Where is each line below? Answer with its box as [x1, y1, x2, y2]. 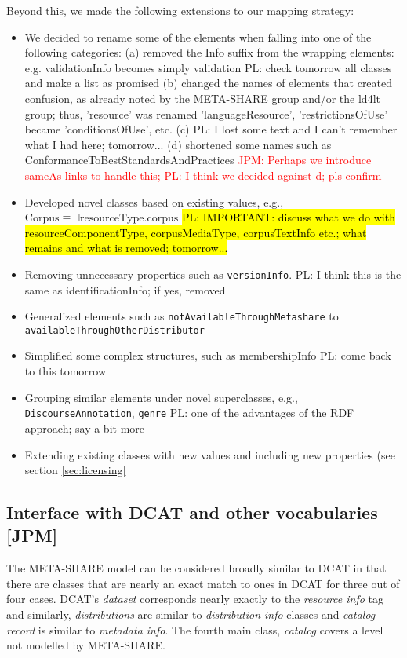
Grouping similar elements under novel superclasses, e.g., [24, 389, 298, 405]
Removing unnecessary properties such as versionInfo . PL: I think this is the [24, 265, 402, 282]
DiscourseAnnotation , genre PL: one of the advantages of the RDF [24, 404, 354, 421]
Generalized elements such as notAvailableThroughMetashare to [24, 308, 339, 324]
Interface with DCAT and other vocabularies [6, 500, 378, 525]
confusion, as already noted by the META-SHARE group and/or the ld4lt [24, 90, 380, 106]
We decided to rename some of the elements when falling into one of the [24, 28, 372, 45]
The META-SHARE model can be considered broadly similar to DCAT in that [6, 560, 387, 576]
